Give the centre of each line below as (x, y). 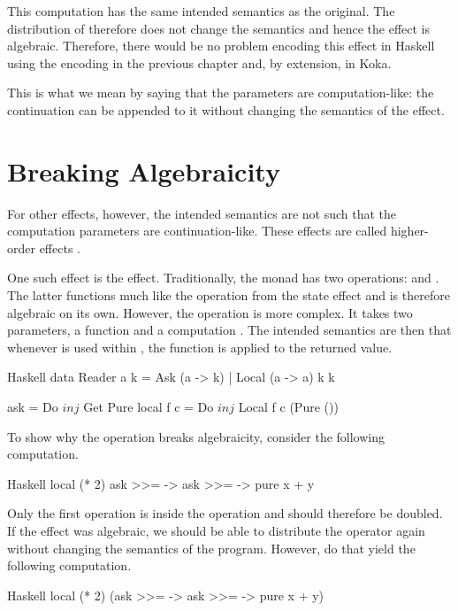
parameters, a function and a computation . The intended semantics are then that (229, 330)
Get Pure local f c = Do (149, 407)
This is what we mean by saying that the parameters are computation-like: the (221, 93)
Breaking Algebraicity (144, 170)
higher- (409, 231)
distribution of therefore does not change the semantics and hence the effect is (219, 28)
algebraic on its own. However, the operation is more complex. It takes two (210, 312)
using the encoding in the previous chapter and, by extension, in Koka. (199, 62)
